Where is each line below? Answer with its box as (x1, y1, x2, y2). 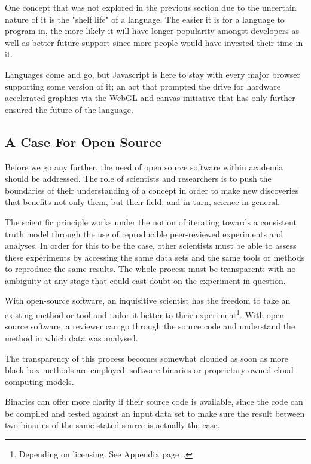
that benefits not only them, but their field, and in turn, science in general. (5, 196, 280, 208)
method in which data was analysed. (5, 331, 138, 344)
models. (46, 375, 74, 387)
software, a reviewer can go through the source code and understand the (30, 320, 295, 332)
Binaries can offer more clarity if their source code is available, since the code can (5, 395, 303, 408)
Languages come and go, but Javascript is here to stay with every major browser (5, 68, 301, 80)
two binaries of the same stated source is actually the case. (5, 419, 220, 431)
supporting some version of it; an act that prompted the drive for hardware (5, 80, 280, 92)
